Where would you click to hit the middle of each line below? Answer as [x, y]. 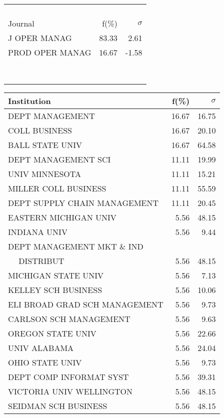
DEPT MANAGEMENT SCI [59, 159]
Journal [21, 23]
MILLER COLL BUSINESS [57, 188]
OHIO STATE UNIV [45, 362]
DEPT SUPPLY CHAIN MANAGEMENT [83, 203]
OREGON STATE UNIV [52, 333]
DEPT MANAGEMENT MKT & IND [76, 246]
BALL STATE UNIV [45, 145]
